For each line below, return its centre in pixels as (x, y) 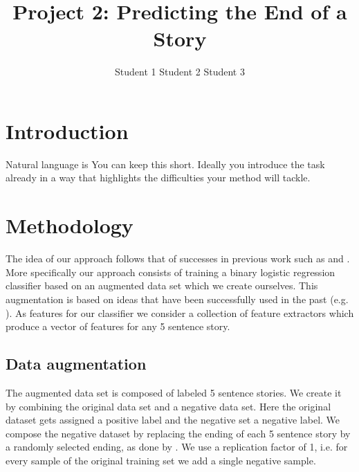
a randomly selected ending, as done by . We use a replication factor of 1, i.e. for (177, 447)
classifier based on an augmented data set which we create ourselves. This (162, 285)
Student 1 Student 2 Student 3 (180, 72)
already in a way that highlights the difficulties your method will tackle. (158, 178)
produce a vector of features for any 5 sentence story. (118, 326)
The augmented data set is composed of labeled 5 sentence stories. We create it (174, 392)
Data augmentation (76, 364)
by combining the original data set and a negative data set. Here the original (168, 406)
